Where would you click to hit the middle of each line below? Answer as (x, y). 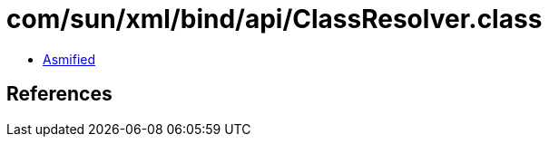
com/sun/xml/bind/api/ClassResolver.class (274, 19)
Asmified (69, 59)
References (59, 94)
